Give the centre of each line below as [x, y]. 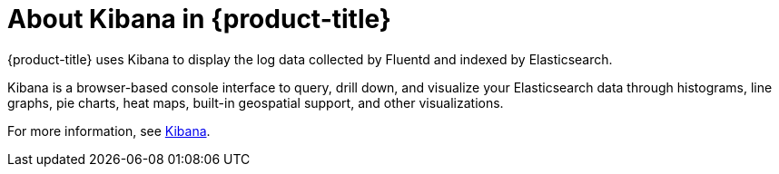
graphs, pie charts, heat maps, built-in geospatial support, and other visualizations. [256, 102]
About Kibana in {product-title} [199, 19]
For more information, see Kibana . [109, 130]
